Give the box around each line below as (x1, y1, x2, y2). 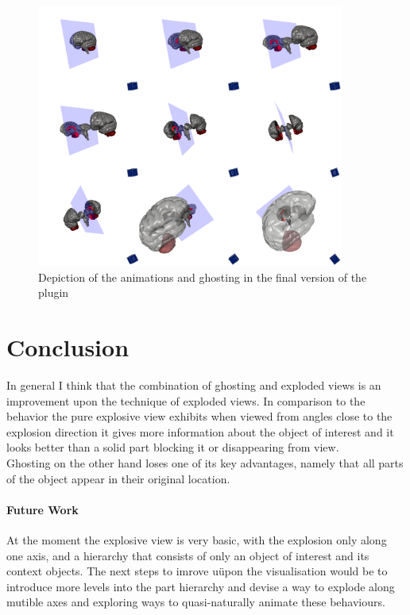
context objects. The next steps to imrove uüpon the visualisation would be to (6, 563, 388, 579)
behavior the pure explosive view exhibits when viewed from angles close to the (6, 408, 393, 425)
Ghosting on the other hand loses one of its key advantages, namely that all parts (6, 455, 404, 471)
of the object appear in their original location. (6, 470, 230, 486)
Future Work (6, 501, 79, 517)
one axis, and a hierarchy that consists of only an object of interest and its (6, 547, 369, 563)
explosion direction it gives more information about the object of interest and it (6, 423, 394, 440)
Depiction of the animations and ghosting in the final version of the (38, 268, 367, 285)
